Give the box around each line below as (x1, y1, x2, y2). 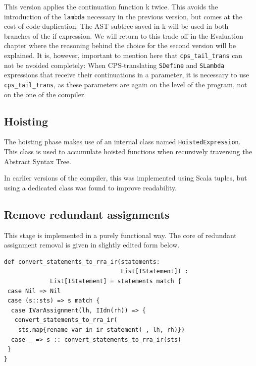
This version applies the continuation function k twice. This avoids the (4, 1, 218, 11)
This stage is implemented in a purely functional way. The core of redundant (4, 230, 237, 240)
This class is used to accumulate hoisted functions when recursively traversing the (4, 146, 252, 157)
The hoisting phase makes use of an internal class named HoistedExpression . (4, 136, 241, 147)
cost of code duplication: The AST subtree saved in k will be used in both (4, 21, 229, 31)
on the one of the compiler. (4, 89, 86, 99)
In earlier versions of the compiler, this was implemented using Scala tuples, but (4, 173, 247, 183)
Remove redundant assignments (4, 206, 170, 222)
